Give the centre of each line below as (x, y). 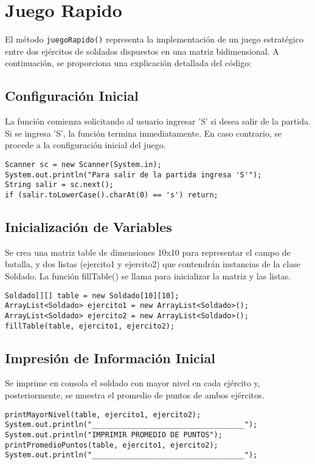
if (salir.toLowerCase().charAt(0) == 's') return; (112, 195)
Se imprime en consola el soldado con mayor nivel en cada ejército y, (133, 383)
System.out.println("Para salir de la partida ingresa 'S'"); (133, 175)
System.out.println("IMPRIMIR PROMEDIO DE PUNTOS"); (114, 435)
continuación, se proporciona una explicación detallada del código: (128, 63)
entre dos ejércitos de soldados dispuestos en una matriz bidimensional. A (142, 51)
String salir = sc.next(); (59, 185)
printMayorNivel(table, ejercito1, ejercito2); (103, 415)
